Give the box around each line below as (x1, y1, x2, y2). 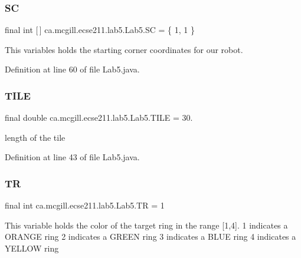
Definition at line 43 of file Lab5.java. (5, 151, 140, 163)
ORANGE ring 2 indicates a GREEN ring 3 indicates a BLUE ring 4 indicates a (5, 230, 296, 243)
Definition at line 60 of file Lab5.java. (5, 63, 140, 75)
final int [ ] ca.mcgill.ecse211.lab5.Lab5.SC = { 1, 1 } (5, 24, 195, 36)
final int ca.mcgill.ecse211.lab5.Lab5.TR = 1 (5, 199, 165, 211)
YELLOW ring (5, 242, 59, 254)
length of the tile (5, 131, 66, 143)
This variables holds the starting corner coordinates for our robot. (5, 43, 243, 55)
